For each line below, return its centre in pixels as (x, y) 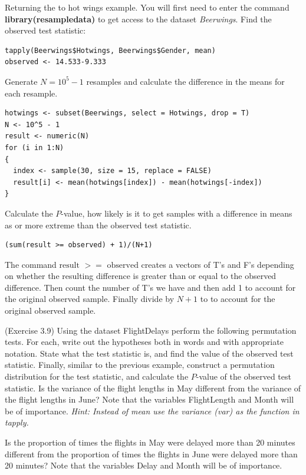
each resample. (31, 93)
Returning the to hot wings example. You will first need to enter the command (147, 7)
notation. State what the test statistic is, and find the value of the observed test (149, 353)
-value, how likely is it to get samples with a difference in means (177, 213)
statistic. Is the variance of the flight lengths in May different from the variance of (153, 388)
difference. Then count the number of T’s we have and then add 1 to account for (150, 287)
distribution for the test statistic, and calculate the (97, 376)
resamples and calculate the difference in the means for (185, 81)
